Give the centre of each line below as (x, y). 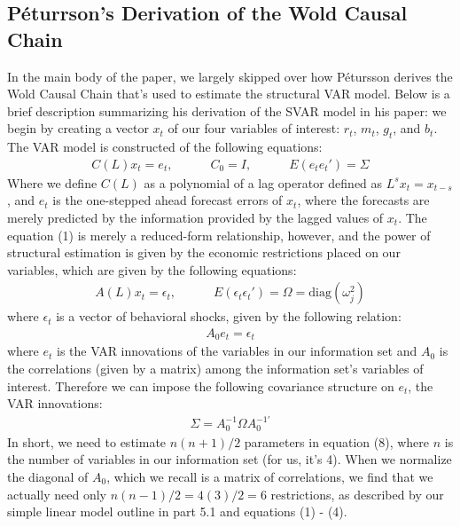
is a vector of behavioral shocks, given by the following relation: (229, 316)
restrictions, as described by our (357, 494)
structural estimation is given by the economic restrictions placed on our (204, 252)
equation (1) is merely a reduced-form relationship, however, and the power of (219, 235)
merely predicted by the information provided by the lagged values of (195, 217)
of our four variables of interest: (254, 128)
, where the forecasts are (363, 200)
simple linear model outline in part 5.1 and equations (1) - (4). (177, 511)
